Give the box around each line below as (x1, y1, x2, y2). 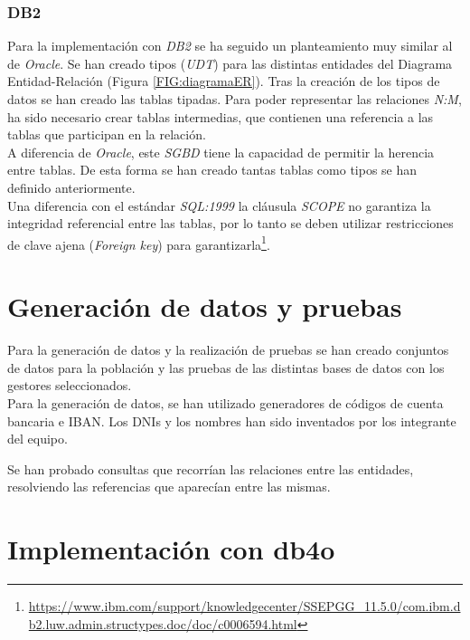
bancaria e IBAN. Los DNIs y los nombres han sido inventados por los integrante (7, 411, 456, 430)
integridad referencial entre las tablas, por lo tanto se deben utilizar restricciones (7, 214, 454, 233)
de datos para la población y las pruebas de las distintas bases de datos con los (7, 358, 445, 377)
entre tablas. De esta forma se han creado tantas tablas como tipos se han (7, 160, 418, 179)
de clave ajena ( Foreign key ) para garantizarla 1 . (7, 232, 270, 253)
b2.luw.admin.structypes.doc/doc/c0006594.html (28, 614, 297, 633)
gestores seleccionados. (7, 376, 132, 395)
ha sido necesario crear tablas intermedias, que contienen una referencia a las (7, 107, 434, 126)
